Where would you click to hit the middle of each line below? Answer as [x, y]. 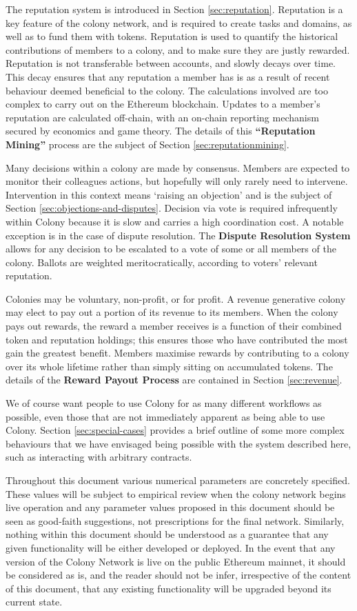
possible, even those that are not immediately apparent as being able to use [165, 416]
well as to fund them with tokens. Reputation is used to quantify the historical [172, 36]
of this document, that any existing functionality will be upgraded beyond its [169, 588]
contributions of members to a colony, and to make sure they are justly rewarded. [178, 49]
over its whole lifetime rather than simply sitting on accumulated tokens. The [169, 366]
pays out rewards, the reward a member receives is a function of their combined [174, 326]
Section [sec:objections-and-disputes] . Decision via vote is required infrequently [172, 208]
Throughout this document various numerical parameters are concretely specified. [178, 480]
